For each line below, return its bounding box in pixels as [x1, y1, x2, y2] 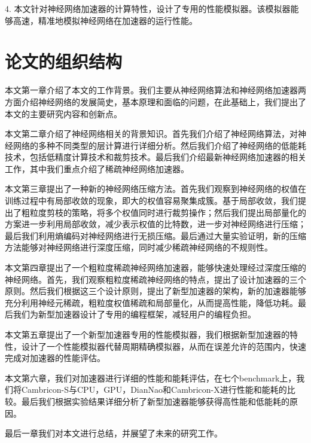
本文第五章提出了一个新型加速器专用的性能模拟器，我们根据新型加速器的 [5, 328, 289, 340]
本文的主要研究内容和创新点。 [5, 107, 122, 120]
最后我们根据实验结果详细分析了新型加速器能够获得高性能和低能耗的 [21, 395, 289, 407]
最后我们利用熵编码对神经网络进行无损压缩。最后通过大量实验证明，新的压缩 [5, 229, 306, 242]
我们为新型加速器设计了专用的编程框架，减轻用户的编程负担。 [13, 308, 256, 320]
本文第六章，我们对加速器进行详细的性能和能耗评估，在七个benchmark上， [5, 371, 297, 384]
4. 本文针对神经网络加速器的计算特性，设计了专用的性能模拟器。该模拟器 [5, 2, 291, 14]
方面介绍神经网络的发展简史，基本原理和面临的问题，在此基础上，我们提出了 [5, 95, 306, 108]
